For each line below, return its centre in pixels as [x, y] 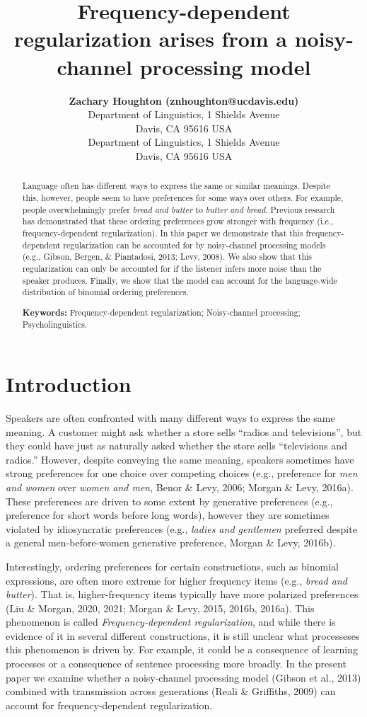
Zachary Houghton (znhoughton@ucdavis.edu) [184, 100]
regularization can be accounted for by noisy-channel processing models [194, 245]
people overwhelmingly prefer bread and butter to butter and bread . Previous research [179, 209]
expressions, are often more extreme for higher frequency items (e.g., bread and [176, 580]
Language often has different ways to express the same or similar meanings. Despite [176, 186]
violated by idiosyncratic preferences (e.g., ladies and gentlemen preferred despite [181, 528]
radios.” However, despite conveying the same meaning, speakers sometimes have [180, 459]
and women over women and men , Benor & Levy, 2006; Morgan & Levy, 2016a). [180, 487]
